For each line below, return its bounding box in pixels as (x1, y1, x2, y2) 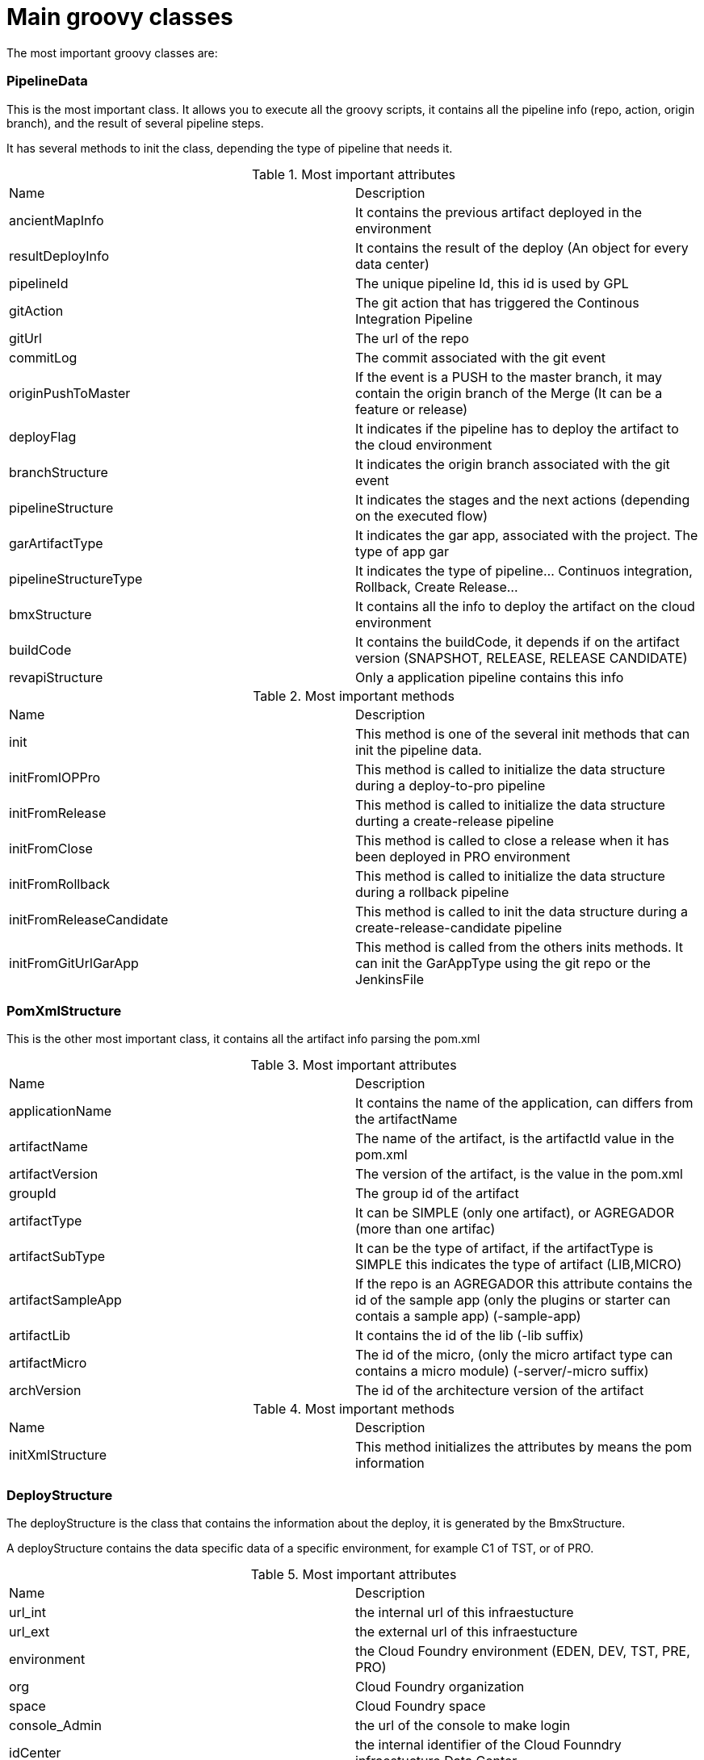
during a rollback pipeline (355, 883, 509, 900)
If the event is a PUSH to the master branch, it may (355, 368, 662, 385)
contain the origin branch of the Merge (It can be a (355, 384, 663, 401)
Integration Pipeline (355, 310, 473, 327)
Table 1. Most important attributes (251, 166, 456, 182)
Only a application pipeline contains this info (355, 668, 624, 685)
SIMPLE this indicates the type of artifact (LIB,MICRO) (355, 1256, 682, 1273)
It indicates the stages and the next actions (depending (355, 491, 690, 508)
